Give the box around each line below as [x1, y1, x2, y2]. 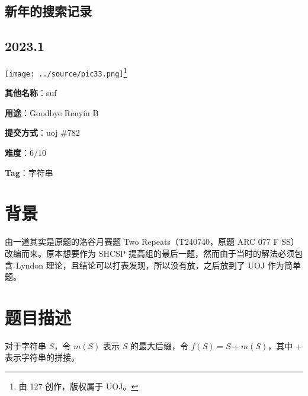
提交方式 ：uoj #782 [5, 126, 80, 139]
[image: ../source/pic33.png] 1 [5, 65, 127, 78]
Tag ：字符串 [5, 166, 53, 178]
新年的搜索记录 [5, 2, 92, 20]
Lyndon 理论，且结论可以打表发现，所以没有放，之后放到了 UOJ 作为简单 [15, 258, 301, 271]
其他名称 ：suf [5, 87, 57, 99]
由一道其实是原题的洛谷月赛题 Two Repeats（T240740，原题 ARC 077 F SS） [5, 235, 299, 248]
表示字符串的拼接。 [5, 351, 79, 363]
